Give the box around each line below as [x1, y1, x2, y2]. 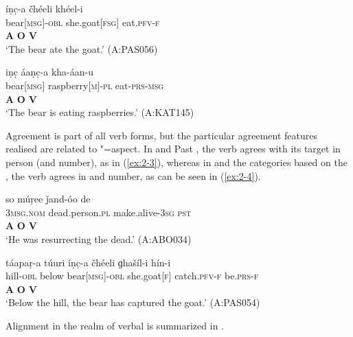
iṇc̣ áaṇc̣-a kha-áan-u [5, 65, 93, 79]
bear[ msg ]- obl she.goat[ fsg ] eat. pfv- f [5, 14, 160, 29]
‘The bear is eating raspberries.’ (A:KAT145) [5, 105, 194, 119]
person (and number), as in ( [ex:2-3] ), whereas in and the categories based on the [5, 154, 348, 169]
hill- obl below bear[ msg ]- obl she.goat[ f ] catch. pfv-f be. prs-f [5, 268, 259, 283]
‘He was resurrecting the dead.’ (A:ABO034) [5, 231, 192, 246]
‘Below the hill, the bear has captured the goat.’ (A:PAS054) [5, 295, 260, 310]
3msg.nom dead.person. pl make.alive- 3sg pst [5, 205, 192, 219]
